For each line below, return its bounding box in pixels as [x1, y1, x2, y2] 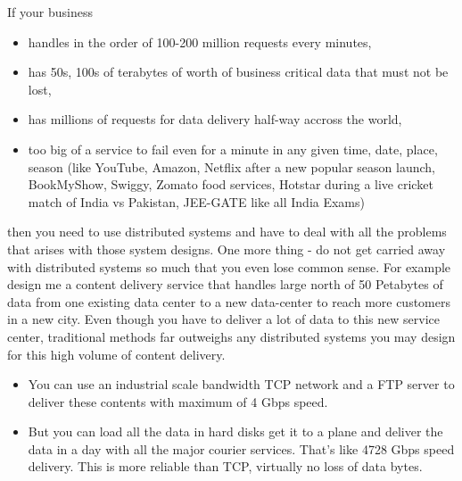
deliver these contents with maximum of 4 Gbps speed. [28, 392, 328, 411]
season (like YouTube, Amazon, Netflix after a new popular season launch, [28, 157, 435, 176]
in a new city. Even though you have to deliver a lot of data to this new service [7, 310, 440, 328]
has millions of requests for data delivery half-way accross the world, [28, 110, 402, 129]
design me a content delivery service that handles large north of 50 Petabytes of [7, 275, 443, 294]
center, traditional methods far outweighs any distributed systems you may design [7, 327, 456, 345]
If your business [7, 3, 93, 21]
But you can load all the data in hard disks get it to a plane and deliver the [28, 422, 443, 441]
